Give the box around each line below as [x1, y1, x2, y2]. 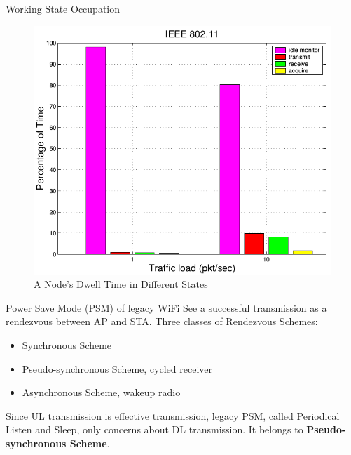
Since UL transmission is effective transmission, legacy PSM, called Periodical [6, 408, 340, 423]
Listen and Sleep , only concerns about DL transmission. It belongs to [6, 422, 303, 437]
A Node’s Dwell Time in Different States [34, 277, 208, 291]
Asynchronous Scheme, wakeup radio [22, 385, 181, 400]
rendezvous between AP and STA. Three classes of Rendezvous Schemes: [6, 314, 318, 329]
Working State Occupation [6, 1, 121, 15]
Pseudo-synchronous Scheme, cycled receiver [22, 361, 212, 376]
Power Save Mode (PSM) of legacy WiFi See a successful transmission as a [6, 300, 327, 315]
